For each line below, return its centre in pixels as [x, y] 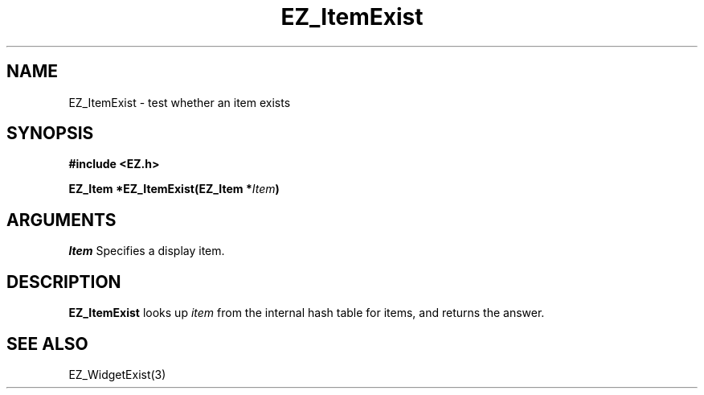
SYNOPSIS [50, 134]
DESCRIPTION [64, 282]
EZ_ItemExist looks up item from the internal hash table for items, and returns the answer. [307, 313]
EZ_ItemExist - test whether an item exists [180, 102]
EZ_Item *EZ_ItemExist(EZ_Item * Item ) [174, 189]
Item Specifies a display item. [147, 251]
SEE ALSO [47, 344]
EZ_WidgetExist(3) [117, 374]
